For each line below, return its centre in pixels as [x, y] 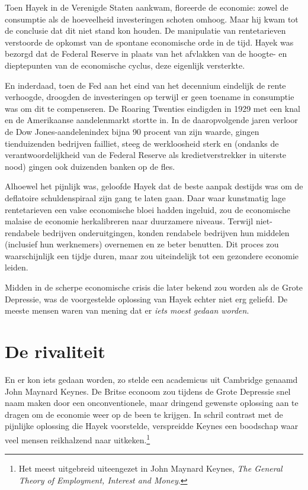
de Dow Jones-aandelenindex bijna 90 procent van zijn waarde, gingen [132, 131]
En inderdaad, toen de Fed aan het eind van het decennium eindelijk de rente [145, 85]
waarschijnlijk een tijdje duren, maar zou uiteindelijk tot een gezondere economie [152, 255]
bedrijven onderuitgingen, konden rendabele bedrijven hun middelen [166, 232]
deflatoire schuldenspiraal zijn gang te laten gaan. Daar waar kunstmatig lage [145, 197]
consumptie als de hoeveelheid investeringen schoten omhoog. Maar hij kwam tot [152, 19]
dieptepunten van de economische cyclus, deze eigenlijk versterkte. [125, 65]
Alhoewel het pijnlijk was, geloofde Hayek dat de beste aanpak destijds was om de [154, 186]
